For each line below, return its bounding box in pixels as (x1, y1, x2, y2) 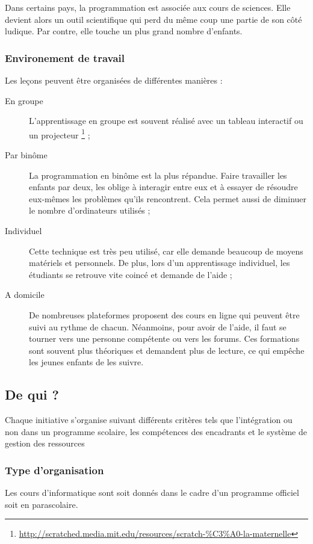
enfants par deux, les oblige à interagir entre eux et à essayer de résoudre (29, 181, 298, 193)
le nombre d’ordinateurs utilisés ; (29, 204, 150, 217)
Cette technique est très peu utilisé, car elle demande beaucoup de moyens (29, 244, 303, 257)
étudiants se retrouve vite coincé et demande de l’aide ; (29, 268, 232, 280)
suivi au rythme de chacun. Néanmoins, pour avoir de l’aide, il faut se (29, 320, 287, 333)
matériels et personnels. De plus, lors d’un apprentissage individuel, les (29, 256, 290, 269)
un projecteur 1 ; (29, 126, 90, 141)
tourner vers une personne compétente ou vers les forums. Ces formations (29, 332, 300, 345)
